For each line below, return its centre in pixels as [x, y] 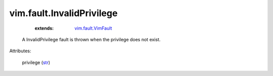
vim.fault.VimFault [93, 28]
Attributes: [20, 51]
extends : [44, 28]
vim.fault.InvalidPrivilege [63, 13]
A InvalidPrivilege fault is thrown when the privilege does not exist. [91, 39]
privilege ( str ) [36, 62]
